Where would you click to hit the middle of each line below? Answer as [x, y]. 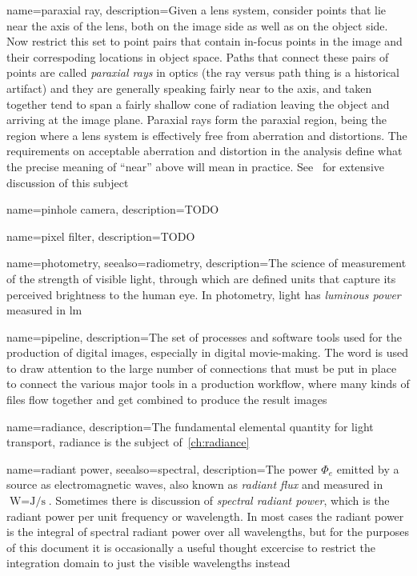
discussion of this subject [68, 182]
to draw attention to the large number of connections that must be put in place [202, 368]
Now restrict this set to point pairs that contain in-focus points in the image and [204, 41]
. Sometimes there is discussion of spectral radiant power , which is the [219, 500]
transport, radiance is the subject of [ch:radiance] [128, 442]
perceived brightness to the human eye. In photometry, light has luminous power [204, 294]
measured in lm [44, 310]
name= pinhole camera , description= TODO [113, 209]
